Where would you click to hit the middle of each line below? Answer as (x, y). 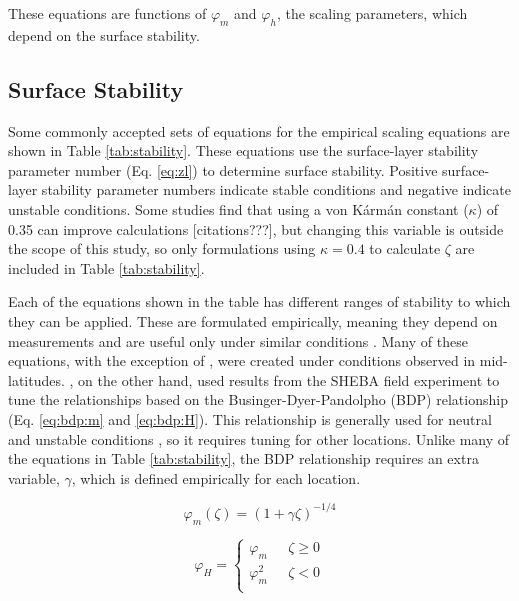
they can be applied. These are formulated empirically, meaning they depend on (253, 320)
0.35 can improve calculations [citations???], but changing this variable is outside (256, 228)
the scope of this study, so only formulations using (162, 248)
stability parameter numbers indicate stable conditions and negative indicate (276, 189)
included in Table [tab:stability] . (106, 267)
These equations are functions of (107, 13)
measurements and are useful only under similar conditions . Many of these (238, 340)
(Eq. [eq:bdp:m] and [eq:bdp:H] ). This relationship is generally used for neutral (250, 418)
